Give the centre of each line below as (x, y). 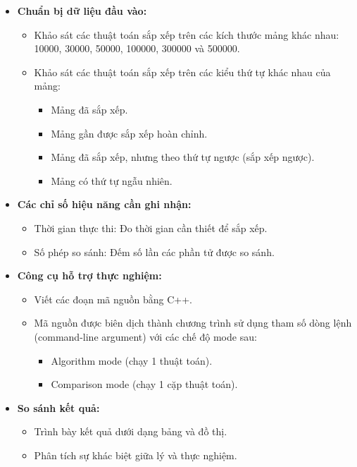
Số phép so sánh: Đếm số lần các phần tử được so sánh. (154, 251)
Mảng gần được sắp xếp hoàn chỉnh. (129, 133)
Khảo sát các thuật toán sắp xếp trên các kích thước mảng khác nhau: (187, 34)
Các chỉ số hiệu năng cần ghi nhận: (104, 204)
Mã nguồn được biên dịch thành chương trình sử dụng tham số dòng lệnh (193, 323)
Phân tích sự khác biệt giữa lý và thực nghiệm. (136, 455)
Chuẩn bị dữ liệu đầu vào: (82, 11)
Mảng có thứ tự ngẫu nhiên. (112, 180)
